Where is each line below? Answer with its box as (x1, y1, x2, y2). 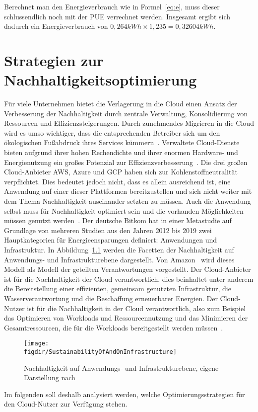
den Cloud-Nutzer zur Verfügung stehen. (4, 399, 128, 409)
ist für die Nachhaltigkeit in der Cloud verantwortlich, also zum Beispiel (27, 303, 246, 313)
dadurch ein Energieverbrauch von (4, 21, 108, 31)
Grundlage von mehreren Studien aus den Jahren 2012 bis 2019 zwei (4, 225, 212, 235)
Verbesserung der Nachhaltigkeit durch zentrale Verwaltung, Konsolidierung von (4, 108, 248, 118)
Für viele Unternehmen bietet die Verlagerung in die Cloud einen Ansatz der (4, 98, 237, 109)
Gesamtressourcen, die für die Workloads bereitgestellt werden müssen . (4, 322, 223, 332)
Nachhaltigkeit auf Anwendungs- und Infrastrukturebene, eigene (24, 362, 219, 373)
